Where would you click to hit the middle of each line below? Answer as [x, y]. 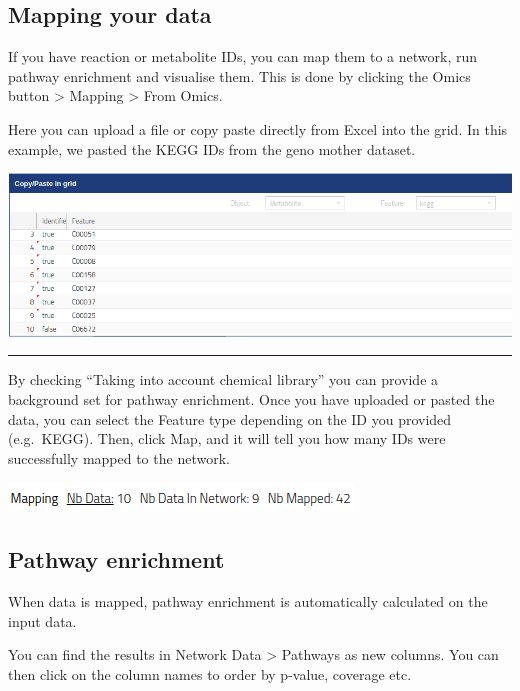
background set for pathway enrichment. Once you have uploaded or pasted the [251, 399]
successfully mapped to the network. [119, 457]
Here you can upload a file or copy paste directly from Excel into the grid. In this [258, 128]
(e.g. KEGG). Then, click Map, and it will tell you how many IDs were [227, 438]
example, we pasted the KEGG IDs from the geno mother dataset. [212, 148]
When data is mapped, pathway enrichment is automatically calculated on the [248, 601]
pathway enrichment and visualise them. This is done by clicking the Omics [239, 75]
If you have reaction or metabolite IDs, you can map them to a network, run [243, 56]
